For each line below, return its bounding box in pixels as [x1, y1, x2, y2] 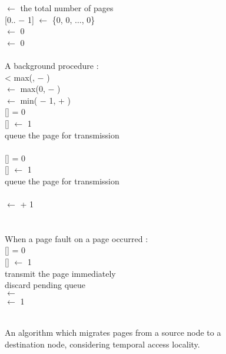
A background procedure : [5, 59, 99, 71]
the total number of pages [20, 2, 114, 14]
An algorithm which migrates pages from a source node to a [5, 326, 221, 339]
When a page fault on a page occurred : [5, 232, 148, 244]
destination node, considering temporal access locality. [5, 338, 200, 350]
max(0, [20, 82, 45, 95]
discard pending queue [5, 279, 86, 291]
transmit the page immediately [5, 267, 116, 279]
